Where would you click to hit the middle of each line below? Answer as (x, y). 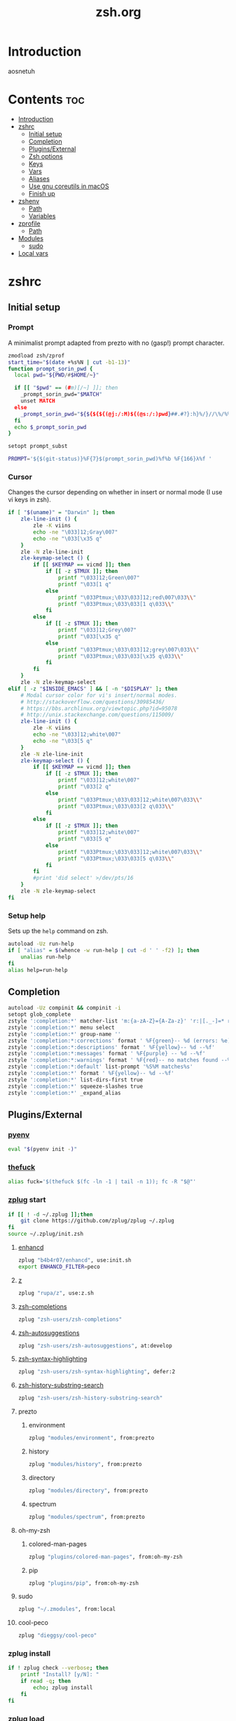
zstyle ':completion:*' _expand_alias (64, 1093)
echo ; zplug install (63, 1688)
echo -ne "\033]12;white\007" (77, 734)
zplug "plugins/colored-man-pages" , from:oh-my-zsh (105, 1557)
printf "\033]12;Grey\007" (97, 630)
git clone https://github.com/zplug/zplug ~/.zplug (97, 1221)
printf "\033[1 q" (85, 584)
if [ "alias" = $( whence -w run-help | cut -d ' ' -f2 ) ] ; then (104, 950)
